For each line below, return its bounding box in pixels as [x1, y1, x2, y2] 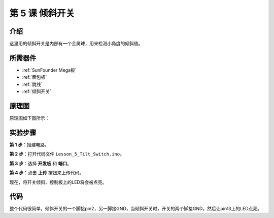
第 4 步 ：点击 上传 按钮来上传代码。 [9, 170, 84, 176]
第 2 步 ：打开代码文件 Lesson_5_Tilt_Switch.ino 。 [9, 151, 124, 157]
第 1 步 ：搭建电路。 [9, 141, 49, 147]
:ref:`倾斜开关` [22, 88, 52, 95]
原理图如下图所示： [9, 115, 50, 121]
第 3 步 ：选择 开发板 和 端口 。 [9, 160, 72, 166]
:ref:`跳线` [22, 81, 43, 87]
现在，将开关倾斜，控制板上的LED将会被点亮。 [9, 179, 107, 185]
